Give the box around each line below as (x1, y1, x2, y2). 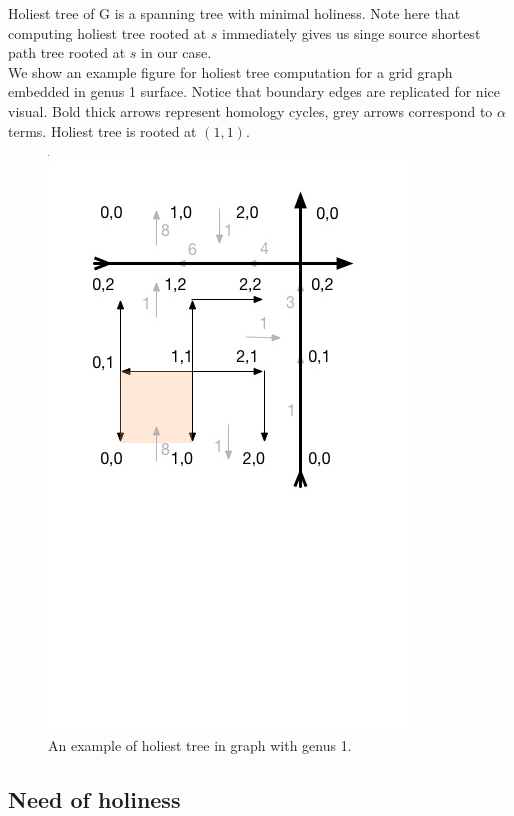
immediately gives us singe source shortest (222, 22, 481, 43)
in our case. (141, 42, 212, 63)
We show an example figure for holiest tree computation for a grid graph (8, 61, 453, 82)
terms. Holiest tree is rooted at (8, 120, 197, 141)
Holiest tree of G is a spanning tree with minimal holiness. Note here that (8, 3, 461, 23)
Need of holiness (8, 783, 181, 814)
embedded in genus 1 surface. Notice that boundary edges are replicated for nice (8, 81, 500, 102)
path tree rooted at (8, 42, 126, 63)
